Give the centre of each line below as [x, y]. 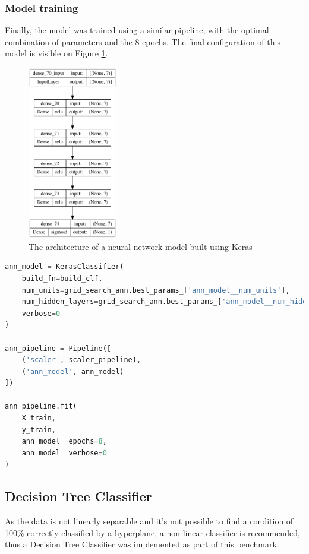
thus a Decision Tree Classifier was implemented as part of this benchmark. [142, 544]
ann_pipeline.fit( [41, 406]
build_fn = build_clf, [62, 278]
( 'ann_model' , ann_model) [73, 371]
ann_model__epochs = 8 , [64, 441]
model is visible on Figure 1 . [56, 53]
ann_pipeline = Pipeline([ [58, 348]
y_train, [39, 430]
